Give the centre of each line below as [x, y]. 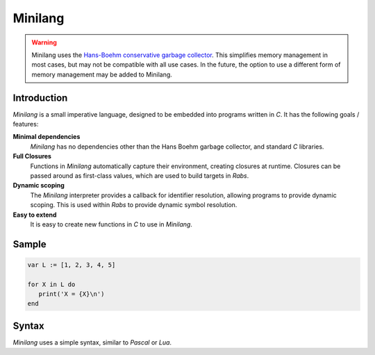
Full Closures [32, 156]
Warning [44, 42]
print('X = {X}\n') [72, 294]
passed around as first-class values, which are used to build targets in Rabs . [140, 175]
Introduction [40, 98]
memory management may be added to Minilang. [102, 74]
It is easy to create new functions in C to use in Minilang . [111, 224]
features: [26, 124]
